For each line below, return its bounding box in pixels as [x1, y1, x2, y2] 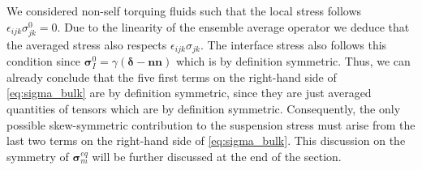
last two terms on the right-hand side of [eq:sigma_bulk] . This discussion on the [6, 132, 406, 149]
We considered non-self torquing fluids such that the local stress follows [6, 2, 362, 19]
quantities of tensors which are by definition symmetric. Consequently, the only [6, 100, 401, 117]
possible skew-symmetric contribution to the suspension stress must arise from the [6, 116, 416, 133]
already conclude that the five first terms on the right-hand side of [6, 68, 337, 85]
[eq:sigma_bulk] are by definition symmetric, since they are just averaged [6, 84, 372, 101]
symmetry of [6, 147, 69, 164]
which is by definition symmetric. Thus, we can [175, 53, 411, 70]
